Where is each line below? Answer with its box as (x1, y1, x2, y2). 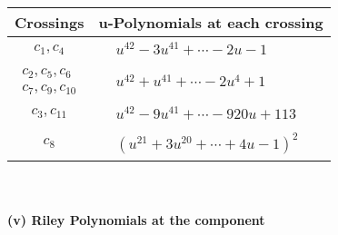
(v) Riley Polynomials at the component (7, 211, 265, 230)
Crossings (15, 12, 84, 33)
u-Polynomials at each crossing (98, 12, 323, 33)
